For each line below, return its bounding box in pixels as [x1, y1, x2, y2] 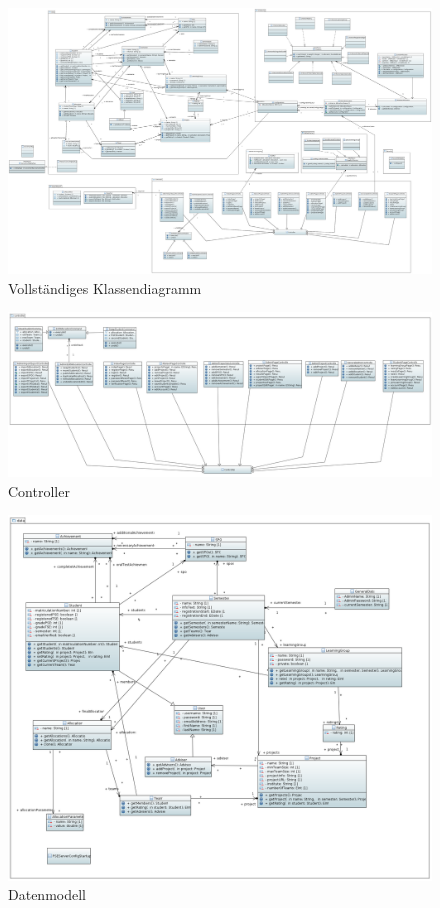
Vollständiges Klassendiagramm [8, 277, 202, 298]
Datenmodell [8, 884, 86, 905]
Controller [8, 480, 70, 501]
